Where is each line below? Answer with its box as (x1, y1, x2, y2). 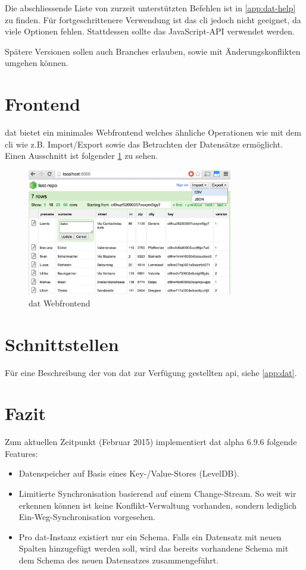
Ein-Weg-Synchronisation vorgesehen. (18, 511, 155, 523)
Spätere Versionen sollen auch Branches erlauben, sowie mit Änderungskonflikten (5, 45, 301, 57)
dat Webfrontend (29, 296, 90, 309)
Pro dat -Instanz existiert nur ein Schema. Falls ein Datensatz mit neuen (18, 530, 282, 543)
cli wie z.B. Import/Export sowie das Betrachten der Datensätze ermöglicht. (5, 137, 283, 150)
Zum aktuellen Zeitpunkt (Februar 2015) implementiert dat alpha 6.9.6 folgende (5, 436, 297, 448)
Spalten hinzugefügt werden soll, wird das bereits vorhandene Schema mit (18, 542, 289, 555)
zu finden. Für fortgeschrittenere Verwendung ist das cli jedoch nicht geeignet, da (5, 13, 301, 26)
